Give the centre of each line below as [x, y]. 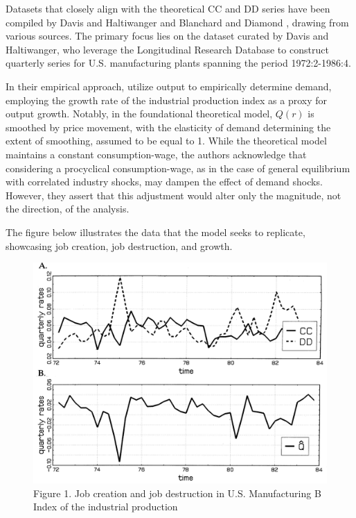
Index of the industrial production [106, 507]
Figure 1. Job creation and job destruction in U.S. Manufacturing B [177, 493]
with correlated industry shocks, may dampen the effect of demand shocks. [164, 182]
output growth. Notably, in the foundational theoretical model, [139, 114]
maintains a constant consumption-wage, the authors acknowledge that [156, 154]
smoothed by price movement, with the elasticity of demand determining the [168, 127]
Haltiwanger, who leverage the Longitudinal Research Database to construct [167, 49]
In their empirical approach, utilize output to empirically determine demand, [169, 86]
